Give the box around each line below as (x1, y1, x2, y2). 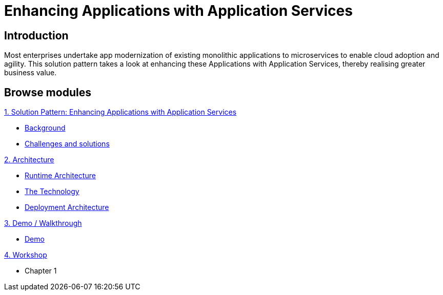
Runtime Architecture (25, 171, 96, 180)
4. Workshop (4, 250, 47, 260)
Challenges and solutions (25, 139, 110, 149)
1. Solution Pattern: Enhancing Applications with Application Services (4, 108, 237, 117)
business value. (4, 68, 57, 77)
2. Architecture (4, 155, 54, 164)
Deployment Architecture (25, 203, 109, 212)
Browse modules (4, 86, 91, 99)
